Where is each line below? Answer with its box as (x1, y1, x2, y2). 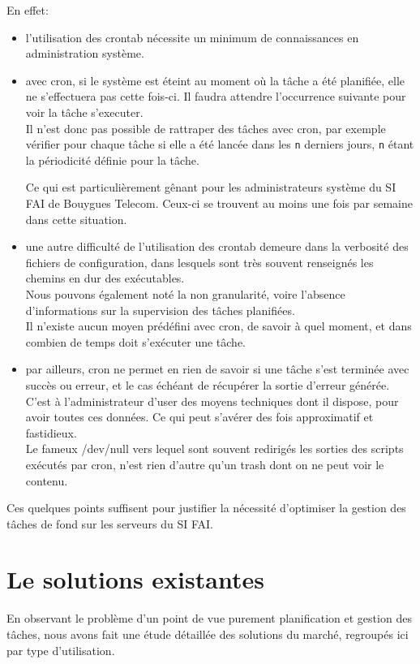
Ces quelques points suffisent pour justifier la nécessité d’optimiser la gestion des (6, 499, 406, 516)
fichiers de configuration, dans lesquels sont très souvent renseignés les (25, 253, 374, 270)
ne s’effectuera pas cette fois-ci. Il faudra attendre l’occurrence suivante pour (25, 88, 406, 105)
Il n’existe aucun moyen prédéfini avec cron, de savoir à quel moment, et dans (25, 317, 412, 334)
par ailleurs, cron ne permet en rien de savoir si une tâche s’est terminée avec (25, 360, 409, 377)
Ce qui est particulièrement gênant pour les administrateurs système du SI (25, 179, 396, 196)
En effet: (6, 2, 49, 18)
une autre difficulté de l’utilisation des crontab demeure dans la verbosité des (25, 238, 409, 255)
